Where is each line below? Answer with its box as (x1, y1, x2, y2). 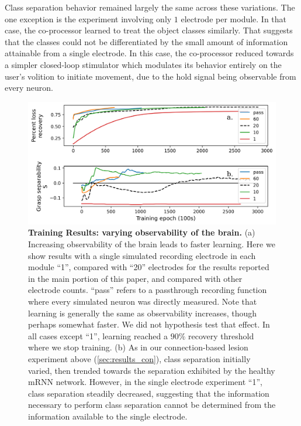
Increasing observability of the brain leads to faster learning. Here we (28, 238, 275, 250)
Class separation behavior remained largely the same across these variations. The (5, 1, 295, 13)
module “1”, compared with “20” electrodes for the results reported (28, 261, 269, 273)
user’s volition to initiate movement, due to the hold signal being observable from (5, 70, 296, 82)
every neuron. (5, 81, 53, 94)
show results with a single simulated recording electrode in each (28, 249, 256, 261)
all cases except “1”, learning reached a (28, 329, 168, 342)
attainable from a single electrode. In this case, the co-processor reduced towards (5, 47, 294, 59)
